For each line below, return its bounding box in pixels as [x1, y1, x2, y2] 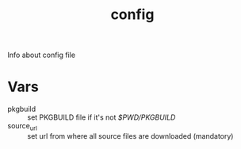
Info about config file [7, 50, 76, 60]
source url [7, 121, 37, 132]
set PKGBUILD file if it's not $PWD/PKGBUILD [27, 113, 176, 122]
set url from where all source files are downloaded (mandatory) [27, 131, 234, 140]
